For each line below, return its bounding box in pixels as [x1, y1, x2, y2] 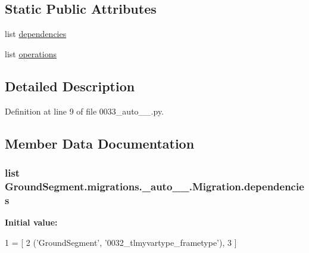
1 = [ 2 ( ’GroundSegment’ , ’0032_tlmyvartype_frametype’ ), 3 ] [5, 236, 237, 248]
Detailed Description [5, 76, 135, 95]
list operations [5, 47, 57, 60]
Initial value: [5, 216, 58, 229]
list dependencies [5, 27, 67, 40]
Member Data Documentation [5, 134, 195, 152]
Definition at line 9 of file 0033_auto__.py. [5, 104, 164, 117]
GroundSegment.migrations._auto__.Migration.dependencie [5, 178, 304, 193]
